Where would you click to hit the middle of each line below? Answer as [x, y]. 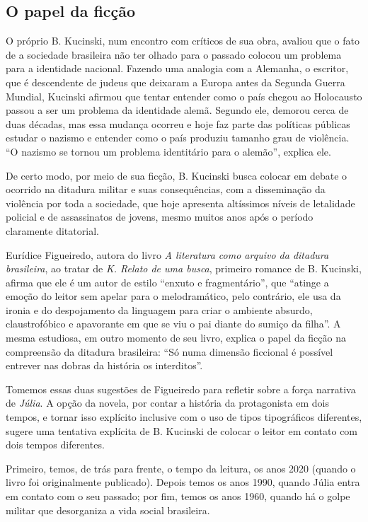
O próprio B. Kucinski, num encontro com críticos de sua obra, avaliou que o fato [183, 41]
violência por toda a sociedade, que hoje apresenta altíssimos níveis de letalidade [180, 203]
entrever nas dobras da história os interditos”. [104, 365]
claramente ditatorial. [52, 230]
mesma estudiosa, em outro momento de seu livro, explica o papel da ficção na [176, 338]
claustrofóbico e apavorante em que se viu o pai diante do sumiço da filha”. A [173, 324]
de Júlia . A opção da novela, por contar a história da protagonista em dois [167, 403]
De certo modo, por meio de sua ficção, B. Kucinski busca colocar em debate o [177, 175]
